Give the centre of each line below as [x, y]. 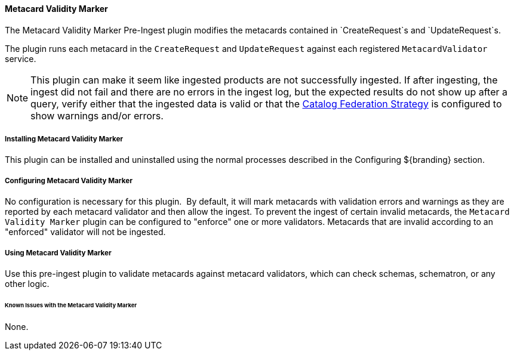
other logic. [27, 283]
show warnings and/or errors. [97, 115]
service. [21, 58]
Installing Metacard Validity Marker [64, 139]
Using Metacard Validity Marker [58, 253]
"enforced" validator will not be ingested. [85, 232]
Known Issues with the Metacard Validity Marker [71, 305]
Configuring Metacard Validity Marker [69, 180]
